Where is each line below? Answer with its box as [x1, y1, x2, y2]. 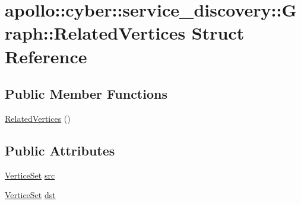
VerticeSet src [5, 169, 55, 181]
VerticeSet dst [5, 189, 56, 201]
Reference [5, 44, 87, 68]
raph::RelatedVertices [5, 21, 186, 45]
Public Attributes [5, 141, 115, 159]
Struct [191, 21, 245, 45]
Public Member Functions [5, 85, 167, 103]
